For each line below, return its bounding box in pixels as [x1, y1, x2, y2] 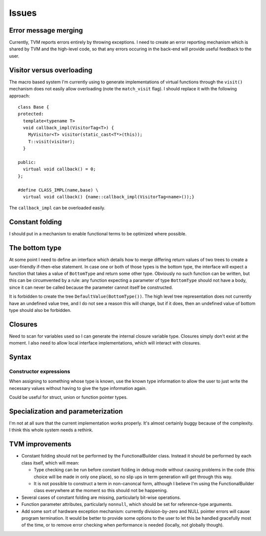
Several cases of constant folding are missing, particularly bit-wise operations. [21, 494, 181, 500]
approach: [9, 93, 30, 99]
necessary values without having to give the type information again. [9, 385, 147, 391]
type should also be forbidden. [9, 307, 71, 313]
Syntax [9, 353, 32, 361]
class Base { [18, 104, 49, 110]
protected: [18, 111, 44, 117]
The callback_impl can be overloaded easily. [9, 205, 105, 211]
